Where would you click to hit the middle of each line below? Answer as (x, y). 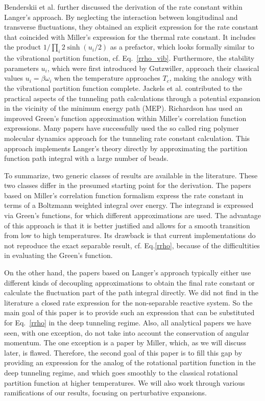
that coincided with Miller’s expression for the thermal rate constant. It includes (130, 37)
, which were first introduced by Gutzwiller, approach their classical (153, 68)
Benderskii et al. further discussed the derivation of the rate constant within (123, 7)
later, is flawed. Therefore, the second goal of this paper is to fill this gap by (123, 352)
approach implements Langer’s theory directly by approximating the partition (126, 148)
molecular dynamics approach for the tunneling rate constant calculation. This (127, 138)
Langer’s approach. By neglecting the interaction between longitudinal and (121, 17)
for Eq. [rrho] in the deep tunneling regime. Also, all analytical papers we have (128, 323)
